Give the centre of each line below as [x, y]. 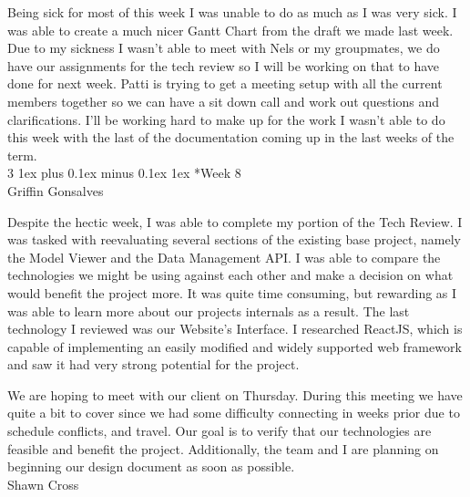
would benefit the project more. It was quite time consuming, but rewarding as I [232, 292]
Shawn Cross [43, 484]
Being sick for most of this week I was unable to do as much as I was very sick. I [232, 12]
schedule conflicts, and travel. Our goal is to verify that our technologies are [220, 431]
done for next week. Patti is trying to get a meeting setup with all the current [225, 83]
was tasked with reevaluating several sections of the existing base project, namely [234, 239]
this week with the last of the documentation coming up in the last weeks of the [231, 137]
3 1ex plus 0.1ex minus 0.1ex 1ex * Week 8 [124, 173]
